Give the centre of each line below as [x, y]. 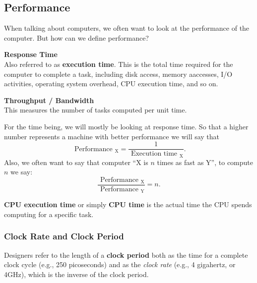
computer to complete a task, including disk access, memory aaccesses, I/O [118, 74]
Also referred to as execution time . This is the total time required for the [119, 64]
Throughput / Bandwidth [49, 100]
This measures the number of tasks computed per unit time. [96, 110]
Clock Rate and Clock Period [64, 236]
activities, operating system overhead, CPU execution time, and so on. [111, 84]
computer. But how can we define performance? [76, 37]
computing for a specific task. [49, 214]
